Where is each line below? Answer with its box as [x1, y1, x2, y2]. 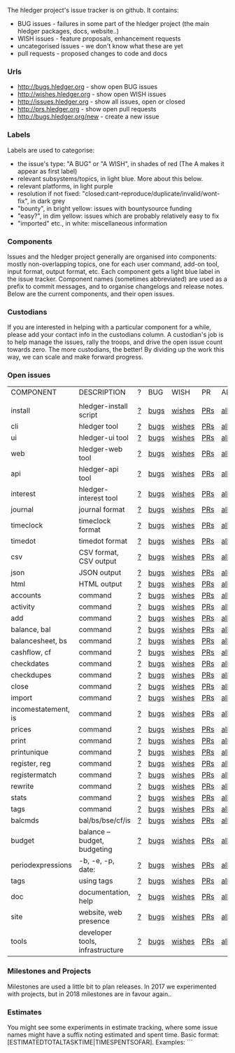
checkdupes [10, 670, 52, 680]
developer [78, 928, 112, 937]
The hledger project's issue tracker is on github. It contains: [7, 6, 180, 14]
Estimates [7, 1007, 42, 1017]
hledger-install [78, 401, 128, 411]
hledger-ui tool [78, 433, 129, 443]
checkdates [10, 659, 50, 668]
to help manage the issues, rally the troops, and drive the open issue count [7, 338, 223, 346]
